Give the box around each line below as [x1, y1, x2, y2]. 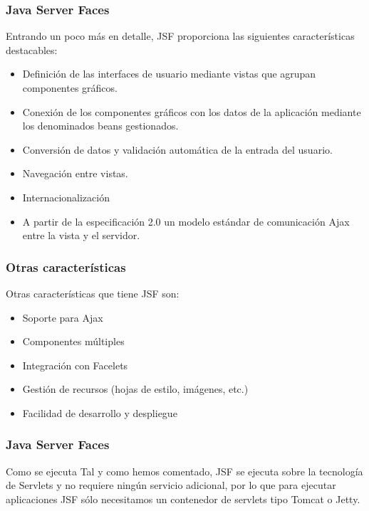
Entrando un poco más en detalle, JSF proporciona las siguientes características [6, 28, 355, 43]
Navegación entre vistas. [22, 166, 128, 181]
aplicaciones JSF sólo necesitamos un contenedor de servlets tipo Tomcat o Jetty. [6, 491, 360, 506]
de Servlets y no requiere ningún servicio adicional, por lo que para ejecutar [6, 478, 336, 492]
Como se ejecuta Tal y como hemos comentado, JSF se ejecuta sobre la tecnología [6, 463, 363, 478]
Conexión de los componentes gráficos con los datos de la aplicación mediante [22, 104, 361, 119]
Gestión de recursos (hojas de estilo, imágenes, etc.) [22, 381, 249, 396]
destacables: [6, 42, 58, 57]
